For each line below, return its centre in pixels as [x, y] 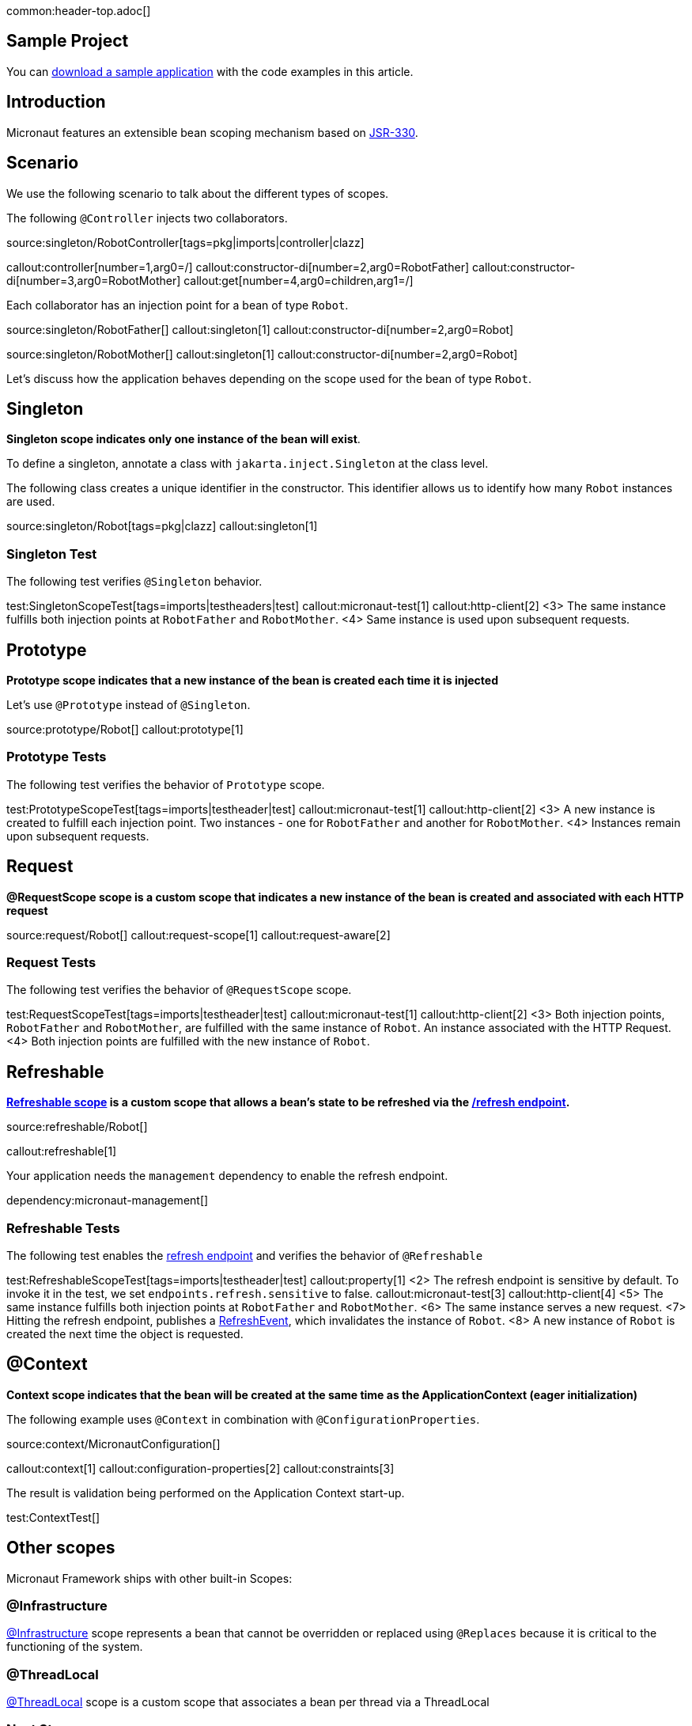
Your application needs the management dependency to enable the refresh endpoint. [227, 1176]
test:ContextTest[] [53, 1517]
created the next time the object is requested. [125, 1333]
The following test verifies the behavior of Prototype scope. [166, 784]
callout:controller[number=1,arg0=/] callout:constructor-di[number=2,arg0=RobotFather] [238, 267]
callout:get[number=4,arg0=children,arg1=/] [299, 280]
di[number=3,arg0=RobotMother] [94, 280]
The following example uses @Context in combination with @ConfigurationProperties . [243, 1419]
